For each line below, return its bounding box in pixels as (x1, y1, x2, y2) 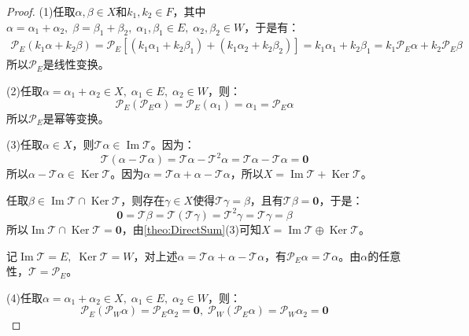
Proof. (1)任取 (6, 3, 76, 19)
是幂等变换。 (42, 109, 109, 126)
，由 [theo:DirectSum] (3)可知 (121, 220, 262, 237)
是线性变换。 (42, 56, 109, 72)
